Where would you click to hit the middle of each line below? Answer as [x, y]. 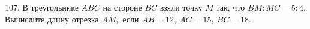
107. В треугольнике [42, 7]
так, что [231, 7]
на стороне [122, 7]
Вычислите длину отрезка [52, 19]
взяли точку [181, 7]
